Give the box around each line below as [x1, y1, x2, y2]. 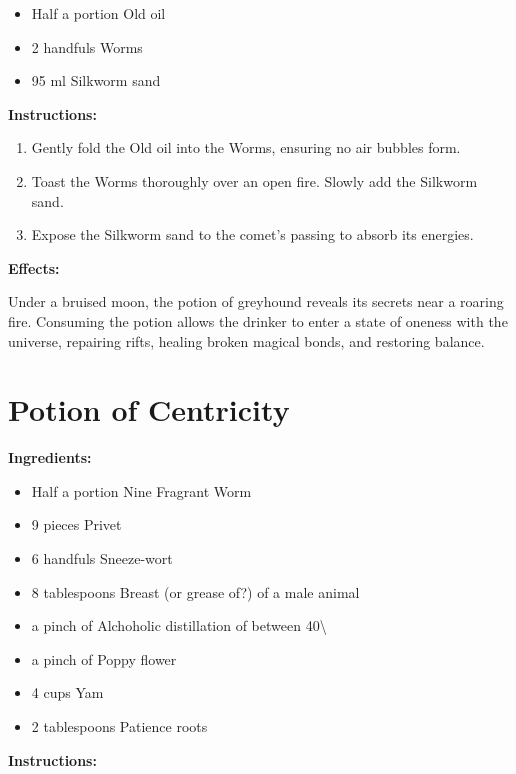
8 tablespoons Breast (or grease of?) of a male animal [31, 581, 360, 602]
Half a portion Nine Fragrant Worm [31, 480, 252, 501]
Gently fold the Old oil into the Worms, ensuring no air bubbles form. [31, 137, 461, 158]
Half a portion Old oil [31, 3, 166, 23]
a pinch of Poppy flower [31, 648, 177, 669]
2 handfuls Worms [31, 36, 143, 57]
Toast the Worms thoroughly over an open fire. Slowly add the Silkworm [31, 170, 478, 191]
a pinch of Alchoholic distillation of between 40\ [31, 615, 327, 636]
